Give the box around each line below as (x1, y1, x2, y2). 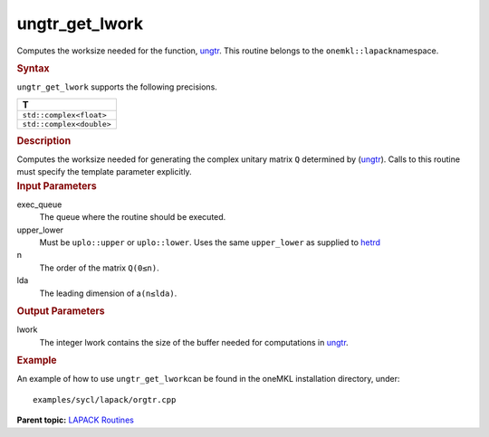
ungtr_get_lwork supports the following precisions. (16, 81, 217, 92)
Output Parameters (16, 305, 105, 318)
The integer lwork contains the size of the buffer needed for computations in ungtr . (39, 337, 349, 347)
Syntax (16, 62, 50, 74)
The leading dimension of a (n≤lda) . (39, 288, 177, 299)
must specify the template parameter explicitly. (16, 166, 192, 177)
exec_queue (16, 199, 62, 210)
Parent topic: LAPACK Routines (16, 414, 135, 425)
